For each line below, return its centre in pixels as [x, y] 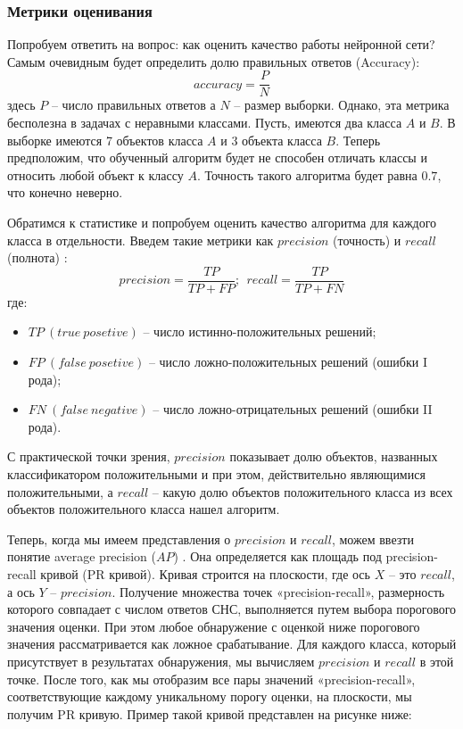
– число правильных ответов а [133, 105]
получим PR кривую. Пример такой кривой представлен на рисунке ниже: [210, 713]
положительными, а [60, 491]
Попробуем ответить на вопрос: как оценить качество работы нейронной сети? [221, 44]
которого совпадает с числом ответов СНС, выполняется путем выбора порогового [232, 609]
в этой [437, 661]
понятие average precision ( [82, 556]
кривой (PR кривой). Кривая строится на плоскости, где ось [205, 574]
